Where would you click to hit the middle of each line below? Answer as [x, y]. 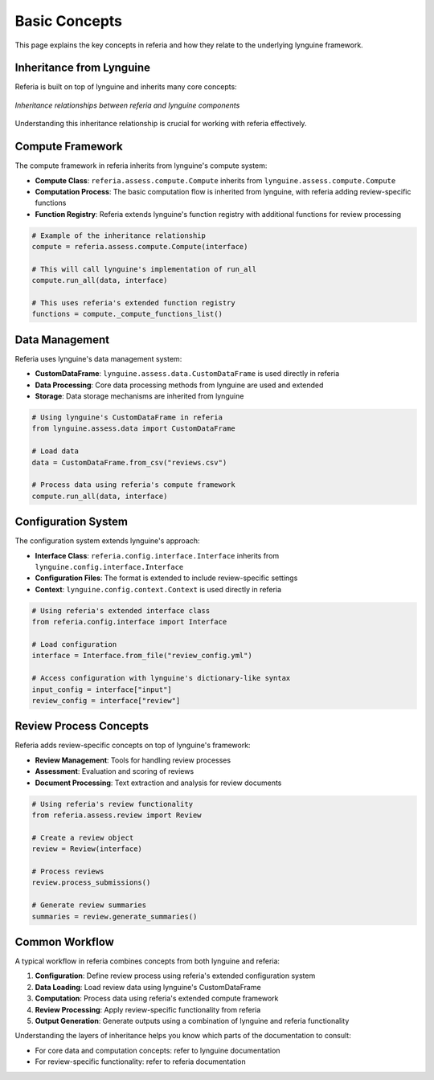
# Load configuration [74, 644]
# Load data [55, 451]
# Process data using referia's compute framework [134, 485]
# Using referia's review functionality [112, 804]
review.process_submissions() [91, 883]
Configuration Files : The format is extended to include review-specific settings [166, 578]
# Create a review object [83, 837]
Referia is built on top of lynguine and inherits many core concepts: [126, 87]
